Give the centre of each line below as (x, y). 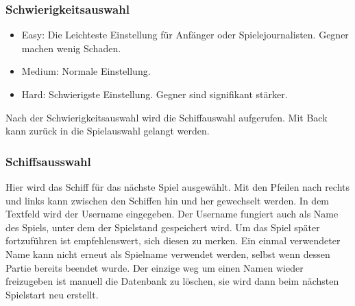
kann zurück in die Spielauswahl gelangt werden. (108, 131)
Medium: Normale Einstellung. (86, 71)
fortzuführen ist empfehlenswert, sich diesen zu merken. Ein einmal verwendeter (173, 240)
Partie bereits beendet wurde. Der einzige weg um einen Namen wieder (155, 267)
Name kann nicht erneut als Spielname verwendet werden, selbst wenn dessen (168, 254)
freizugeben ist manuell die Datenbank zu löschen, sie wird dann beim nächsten (172, 281)
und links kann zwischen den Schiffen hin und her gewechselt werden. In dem (168, 200)
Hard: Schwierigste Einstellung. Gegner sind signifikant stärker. (155, 94)
